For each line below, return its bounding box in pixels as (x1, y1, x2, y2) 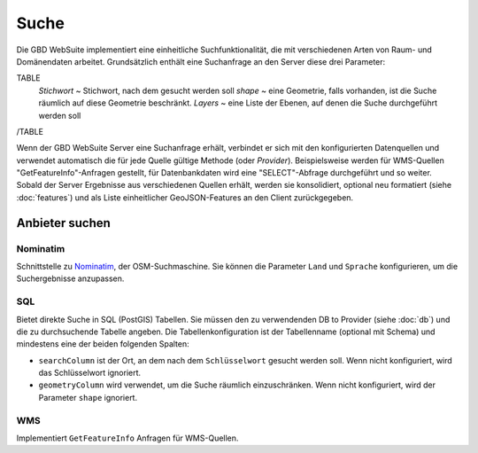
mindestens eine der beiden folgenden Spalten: (16, 339, 189, 349)
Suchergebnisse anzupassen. (16, 273, 125, 284)
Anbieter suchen (16, 215, 111, 230)
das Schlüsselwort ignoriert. (38, 368, 142, 379)
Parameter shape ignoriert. (38, 392, 137, 402)
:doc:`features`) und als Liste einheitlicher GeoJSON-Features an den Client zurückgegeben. (16, 191, 354, 203)
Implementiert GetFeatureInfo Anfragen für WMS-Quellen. (16, 433, 239, 443)
